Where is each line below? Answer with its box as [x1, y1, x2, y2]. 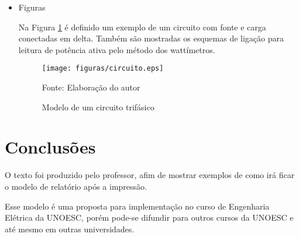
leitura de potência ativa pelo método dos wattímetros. [18, 43, 215, 55]
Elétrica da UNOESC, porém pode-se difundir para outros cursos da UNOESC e [5, 211, 294, 224]
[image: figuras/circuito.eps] [42, 64, 164, 73]
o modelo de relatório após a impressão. [5, 180, 147, 192]
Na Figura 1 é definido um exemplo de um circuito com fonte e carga [18, 20, 266, 33]
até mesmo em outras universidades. [5, 222, 135, 235]
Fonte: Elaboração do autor [42, 81, 140, 93]
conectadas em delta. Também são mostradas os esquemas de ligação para [18, 32, 284, 44]
